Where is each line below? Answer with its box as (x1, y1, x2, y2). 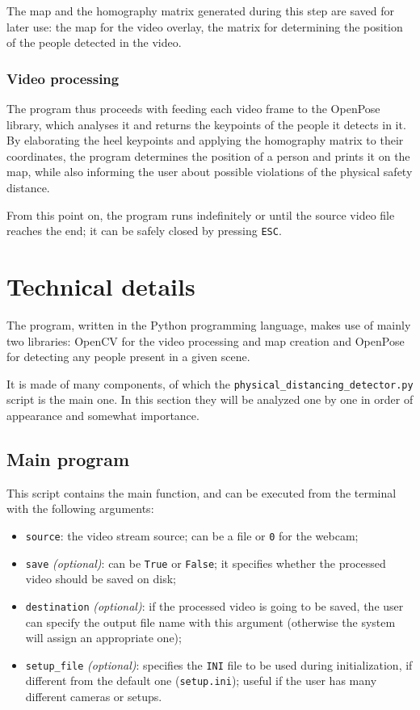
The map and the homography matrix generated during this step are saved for (6, 2, 394, 19)
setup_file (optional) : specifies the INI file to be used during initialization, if (25, 656, 413, 673)
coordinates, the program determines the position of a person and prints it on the (6, 147, 410, 164)
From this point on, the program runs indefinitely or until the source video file (6, 206, 395, 223)
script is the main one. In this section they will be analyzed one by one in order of (6, 391, 414, 408)
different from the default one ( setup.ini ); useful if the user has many (25, 672, 377, 689)
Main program (6, 446, 130, 471)
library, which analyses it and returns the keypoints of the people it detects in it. (6, 116, 406, 132)
